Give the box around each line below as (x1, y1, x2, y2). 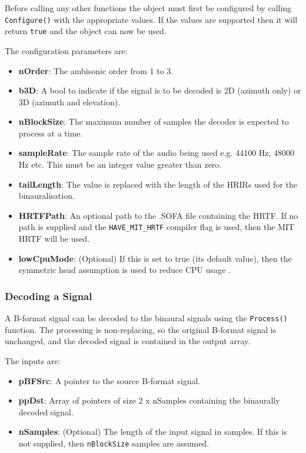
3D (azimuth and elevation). (18, 95, 121, 108)
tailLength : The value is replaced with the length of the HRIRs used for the (18, 178, 297, 190)
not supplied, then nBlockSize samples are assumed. (18, 437, 209, 449)
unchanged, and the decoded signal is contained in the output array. (5, 335, 251, 347)
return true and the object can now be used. (5, 25, 167, 37)
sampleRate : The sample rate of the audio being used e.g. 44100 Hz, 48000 (18, 146, 295, 159)
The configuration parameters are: (5, 44, 128, 56)
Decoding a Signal (5, 288, 92, 303)
